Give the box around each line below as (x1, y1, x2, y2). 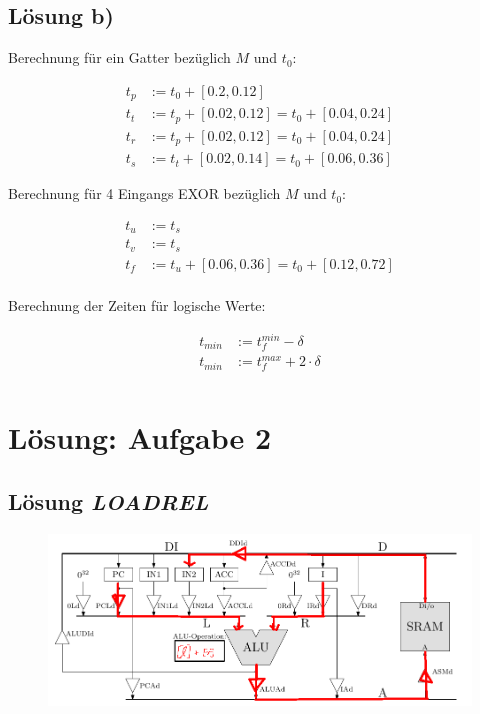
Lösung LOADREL (8, 485, 209, 516)
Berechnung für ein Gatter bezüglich (8, 47, 231, 68)
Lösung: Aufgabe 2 (8, 417, 272, 458)
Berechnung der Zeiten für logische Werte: (8, 294, 266, 315)
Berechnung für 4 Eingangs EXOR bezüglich (8, 183, 281, 204)
